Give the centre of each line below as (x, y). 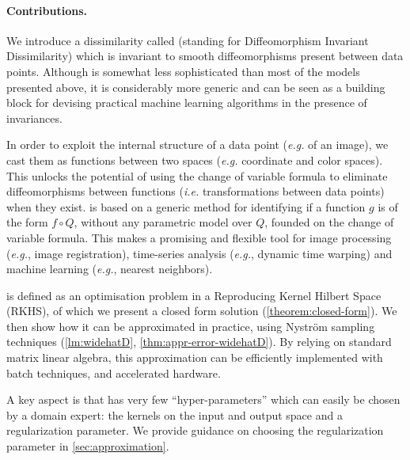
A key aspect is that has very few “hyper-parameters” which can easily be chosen (203, 399)
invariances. (34, 118)
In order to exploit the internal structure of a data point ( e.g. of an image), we (197, 144)
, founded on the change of (329, 222)
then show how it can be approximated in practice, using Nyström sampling (191, 326)
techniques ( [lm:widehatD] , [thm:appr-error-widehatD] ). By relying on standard (199, 342)
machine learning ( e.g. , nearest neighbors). (110, 269)
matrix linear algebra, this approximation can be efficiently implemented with (195, 357)
